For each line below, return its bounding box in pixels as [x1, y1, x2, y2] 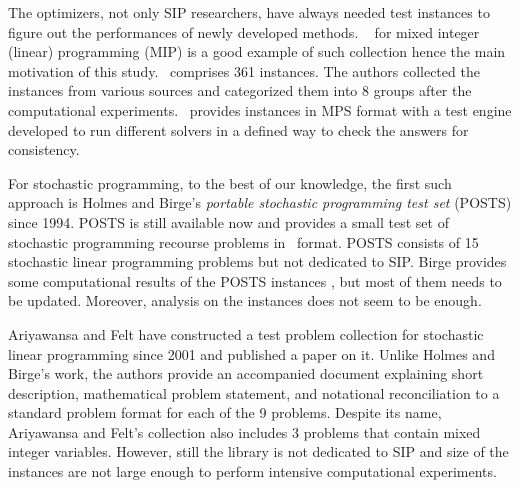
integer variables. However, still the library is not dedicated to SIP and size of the [8, 441, 509, 462]
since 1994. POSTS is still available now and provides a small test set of [8, 211, 449, 232]
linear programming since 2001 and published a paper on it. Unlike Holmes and [8, 343, 495, 364]
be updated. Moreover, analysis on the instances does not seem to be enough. [8, 290, 482, 311]
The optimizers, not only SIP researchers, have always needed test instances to [8, 2, 490, 22]
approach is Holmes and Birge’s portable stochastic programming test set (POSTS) [8, 192, 512, 213]
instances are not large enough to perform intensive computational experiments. [8, 461, 497, 482]
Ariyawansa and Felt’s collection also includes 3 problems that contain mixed [8, 421, 481, 442]
